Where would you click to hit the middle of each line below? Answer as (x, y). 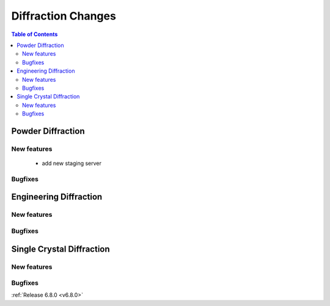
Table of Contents (35, 34)
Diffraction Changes (64, 16)
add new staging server (72, 163)
